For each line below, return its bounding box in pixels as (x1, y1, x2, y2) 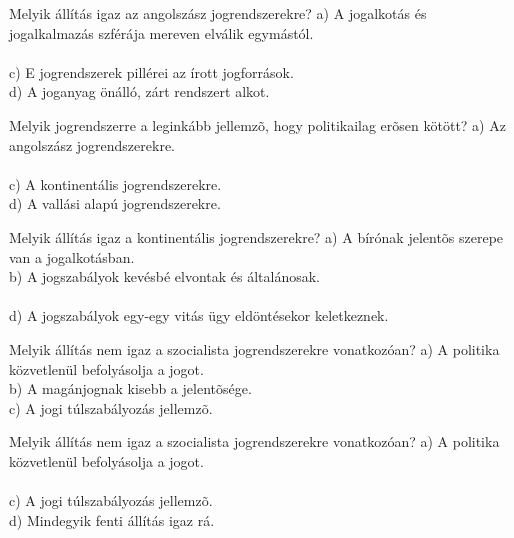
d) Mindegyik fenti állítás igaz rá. (9, 509, 215, 530)
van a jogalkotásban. (9, 246, 135, 267)
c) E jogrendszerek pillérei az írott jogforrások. (9, 61, 294, 82)
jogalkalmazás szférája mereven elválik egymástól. (9, 22, 314, 43)
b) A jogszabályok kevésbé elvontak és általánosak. (9, 266, 321, 287)
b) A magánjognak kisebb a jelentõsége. (9, 378, 252, 399)
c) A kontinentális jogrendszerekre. (9, 173, 222, 194)
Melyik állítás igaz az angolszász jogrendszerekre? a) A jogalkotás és (9, 3, 427, 23)
